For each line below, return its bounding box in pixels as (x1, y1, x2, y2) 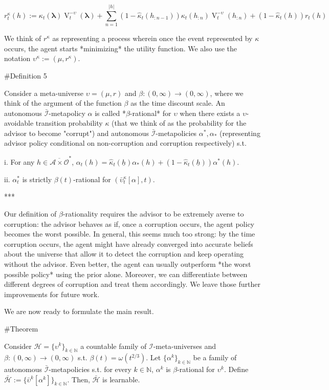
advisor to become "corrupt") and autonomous (4, 127, 149, 138)
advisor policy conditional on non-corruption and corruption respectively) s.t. (4, 138, 247, 148)
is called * (95, 107, 126, 118)
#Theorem (4, 323, 38, 334)
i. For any (4, 156, 35, 167)
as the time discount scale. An (130, 98, 225, 108)
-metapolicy (49, 107, 85, 118)
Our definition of (4, 208, 57, 219)
